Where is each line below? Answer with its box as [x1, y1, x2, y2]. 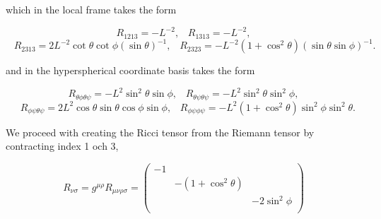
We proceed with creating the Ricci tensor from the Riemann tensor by [6, 124, 315, 139]
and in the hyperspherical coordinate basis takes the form [6, 63, 255, 78]
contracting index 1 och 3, [6, 138, 119, 153]
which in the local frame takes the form [6, 2, 177, 16]
